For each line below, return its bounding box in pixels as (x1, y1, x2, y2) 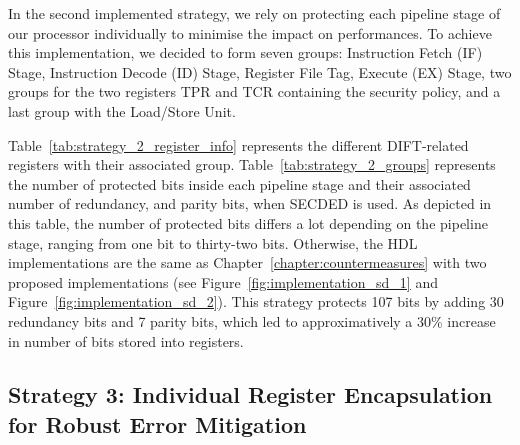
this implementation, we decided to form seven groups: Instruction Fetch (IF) (8, 42, 483, 63)
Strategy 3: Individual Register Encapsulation (8, 379, 493, 410)
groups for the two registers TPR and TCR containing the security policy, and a (8, 81, 501, 102)
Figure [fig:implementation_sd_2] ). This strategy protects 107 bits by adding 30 (8, 291, 504, 312)
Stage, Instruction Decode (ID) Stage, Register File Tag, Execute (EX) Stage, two (8, 61, 512, 82)
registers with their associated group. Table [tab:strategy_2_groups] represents (8, 154, 496, 175)
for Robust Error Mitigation (8, 408, 307, 439)
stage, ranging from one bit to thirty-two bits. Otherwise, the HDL (8, 232, 418, 253)
